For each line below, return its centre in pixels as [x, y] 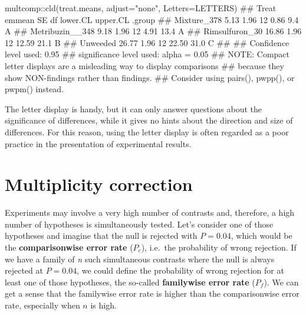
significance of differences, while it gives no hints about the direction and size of [149, 120]
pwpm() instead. [34, 89]
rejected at [24, 270]
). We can [281, 282]
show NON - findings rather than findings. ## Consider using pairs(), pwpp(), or [150, 77]
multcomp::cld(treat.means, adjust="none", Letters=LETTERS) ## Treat [141, 8]
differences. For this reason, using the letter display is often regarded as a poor [147, 131]
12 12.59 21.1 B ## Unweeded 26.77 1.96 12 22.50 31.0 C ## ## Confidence [147, 42]
